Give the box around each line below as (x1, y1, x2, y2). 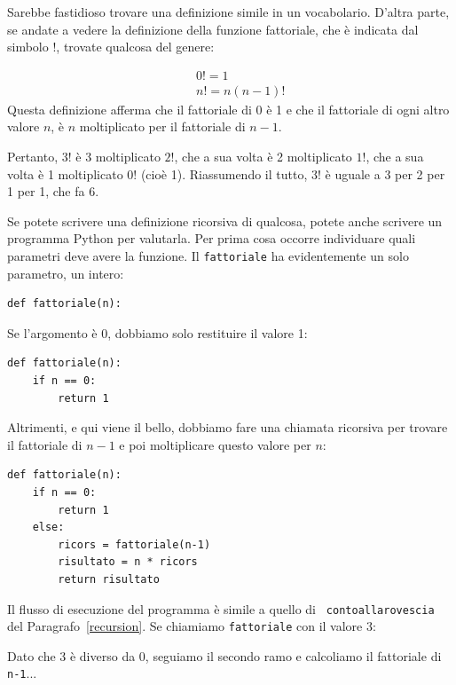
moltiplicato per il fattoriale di (79, 117, 246, 136)
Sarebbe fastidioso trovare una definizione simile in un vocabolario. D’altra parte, (7, 3, 450, 20)
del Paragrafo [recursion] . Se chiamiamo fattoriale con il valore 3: (7, 617, 376, 635)
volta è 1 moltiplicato (7, 164, 123, 183)
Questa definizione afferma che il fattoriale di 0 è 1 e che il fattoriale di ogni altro (7, 99, 450, 118)
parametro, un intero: (7, 264, 124, 282)
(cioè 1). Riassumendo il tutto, (140, 164, 308, 183)
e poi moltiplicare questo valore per (119, 435, 311, 453)
